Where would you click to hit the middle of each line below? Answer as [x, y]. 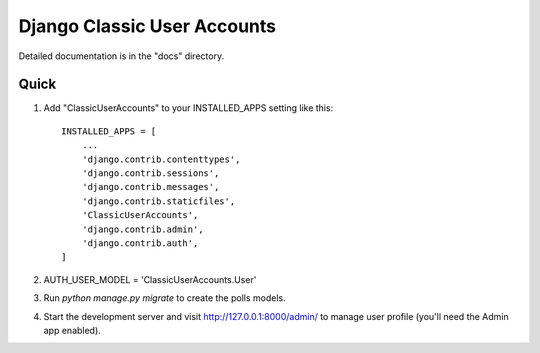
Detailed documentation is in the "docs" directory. [121, 56]
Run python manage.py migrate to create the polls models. [164, 298]
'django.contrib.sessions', [150, 173]
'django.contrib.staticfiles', [158, 201]
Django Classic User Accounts [147, 26]
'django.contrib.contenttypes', [161, 159]
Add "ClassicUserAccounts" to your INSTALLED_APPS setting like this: [188, 108]
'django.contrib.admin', [142, 229]
